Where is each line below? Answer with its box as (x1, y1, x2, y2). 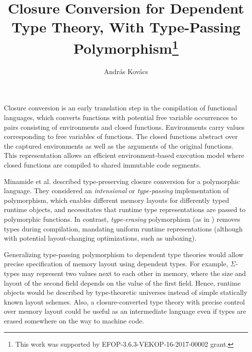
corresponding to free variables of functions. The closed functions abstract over (4, 131, 238, 141)
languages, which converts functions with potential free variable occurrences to (4, 112, 237, 122)
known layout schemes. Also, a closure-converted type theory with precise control (4, 296, 245, 306)
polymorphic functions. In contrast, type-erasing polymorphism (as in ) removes (4, 214, 240, 224)
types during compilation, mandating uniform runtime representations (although (4, 223, 243, 233)
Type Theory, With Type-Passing (11, 17, 241, 37)
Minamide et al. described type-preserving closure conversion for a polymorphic (4, 176, 240, 186)
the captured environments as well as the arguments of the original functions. (4, 140, 234, 151)
